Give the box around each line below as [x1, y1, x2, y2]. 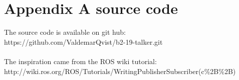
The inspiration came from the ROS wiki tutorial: [4, 56, 157, 66]
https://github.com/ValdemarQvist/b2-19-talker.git [4, 36, 163, 47]
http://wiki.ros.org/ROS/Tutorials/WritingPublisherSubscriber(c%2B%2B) [4, 66, 236, 76]
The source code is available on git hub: [4, 27, 126, 37]
